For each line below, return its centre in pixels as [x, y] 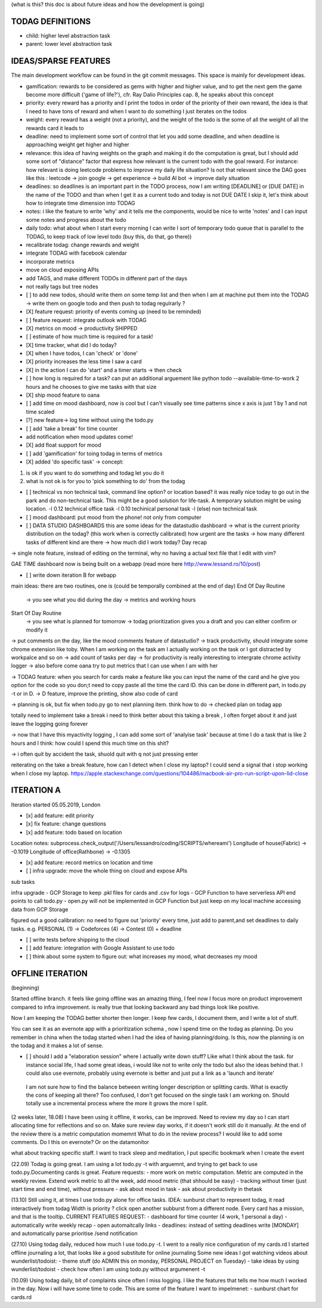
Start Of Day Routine [36, 613]
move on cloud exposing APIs [63, 270]
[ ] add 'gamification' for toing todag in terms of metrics [94, 453]
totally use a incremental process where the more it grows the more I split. [117, 1103]
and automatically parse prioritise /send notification [74, 1233]
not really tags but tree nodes [62, 286]
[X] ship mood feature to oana [63, 395]
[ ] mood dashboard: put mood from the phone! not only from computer [114, 517]
